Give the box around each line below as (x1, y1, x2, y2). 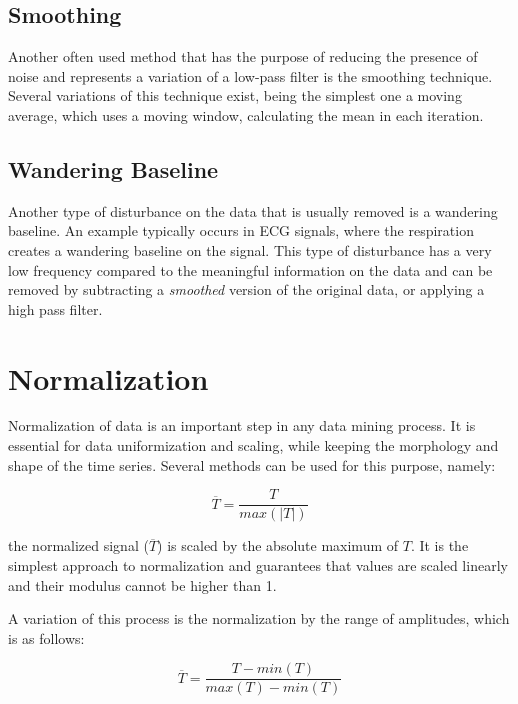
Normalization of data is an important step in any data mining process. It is (8, 415, 476, 436)
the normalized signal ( (8, 535, 149, 556)
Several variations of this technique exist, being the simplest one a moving (8, 85, 462, 106)
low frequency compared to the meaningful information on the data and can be (8, 259, 493, 280)
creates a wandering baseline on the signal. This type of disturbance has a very (8, 239, 492, 260)
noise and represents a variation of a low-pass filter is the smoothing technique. (8, 65, 493, 86)
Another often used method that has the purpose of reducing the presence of (8, 46, 478, 67)
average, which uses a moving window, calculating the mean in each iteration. (8, 104, 484, 125)
